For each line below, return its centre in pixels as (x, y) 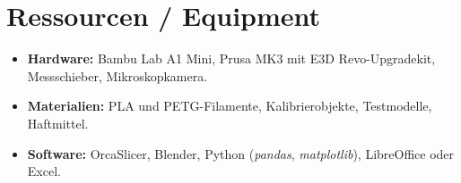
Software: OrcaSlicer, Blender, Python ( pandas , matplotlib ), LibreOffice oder (241, 153)
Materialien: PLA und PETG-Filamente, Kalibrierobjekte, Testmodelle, (230, 106)
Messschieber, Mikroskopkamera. (117, 75)
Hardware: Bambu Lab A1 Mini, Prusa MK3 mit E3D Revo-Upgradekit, (231, 58)
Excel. (44, 171)
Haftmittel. (58, 123)
